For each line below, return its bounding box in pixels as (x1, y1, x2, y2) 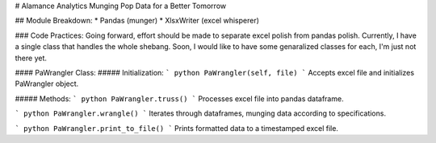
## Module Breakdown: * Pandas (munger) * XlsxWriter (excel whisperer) (15, 16, 260, 26)
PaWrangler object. (15, 79, 79, 88)
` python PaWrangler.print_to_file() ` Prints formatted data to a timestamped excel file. (15, 123, 339, 133)
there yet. (15, 53, 48, 63)
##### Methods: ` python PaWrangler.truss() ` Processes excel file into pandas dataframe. (15, 93, 344, 104)
